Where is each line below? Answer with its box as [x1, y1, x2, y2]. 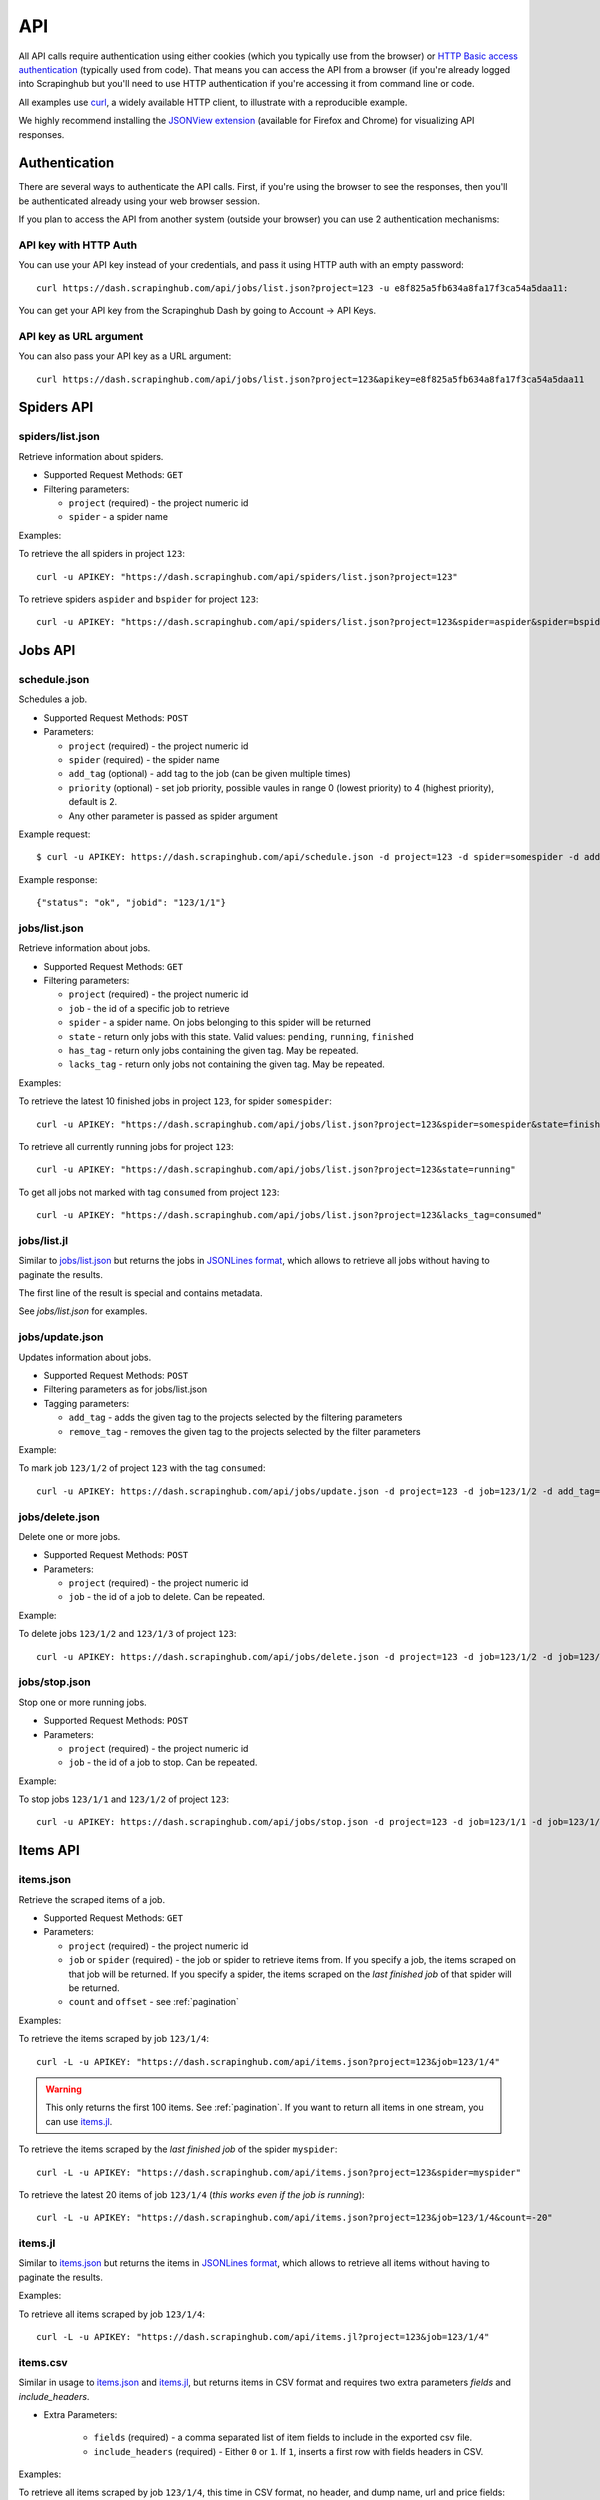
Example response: [18, 873, 98, 885]
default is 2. [68, 796, 118, 808]
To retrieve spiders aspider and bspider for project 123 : [18, 593, 259, 605]
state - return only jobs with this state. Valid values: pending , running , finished [68, 1030, 414, 1042]
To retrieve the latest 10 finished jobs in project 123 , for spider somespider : [18, 1095, 332, 1107]
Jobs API [18, 642, 76, 659]
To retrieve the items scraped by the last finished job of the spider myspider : [18, 2143, 338, 2155]
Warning [45, 2083, 82, 2095]
